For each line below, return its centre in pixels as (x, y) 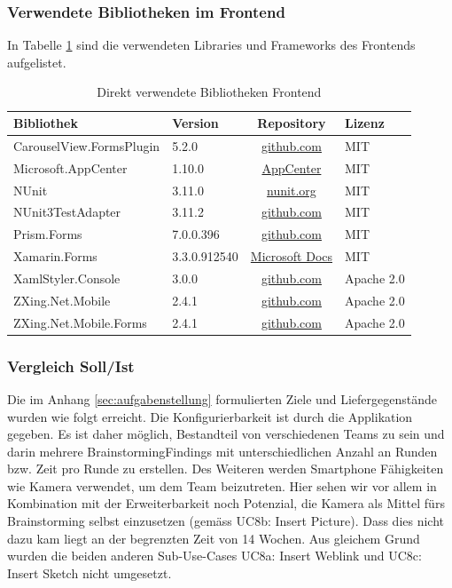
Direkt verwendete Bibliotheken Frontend (209, 92)
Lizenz (365, 123)
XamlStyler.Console (67, 278)
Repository (292, 123)
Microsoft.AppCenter (70, 167)
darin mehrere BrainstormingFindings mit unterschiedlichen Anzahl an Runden (222, 451)
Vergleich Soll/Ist (71, 366)
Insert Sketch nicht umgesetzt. (90, 572)
